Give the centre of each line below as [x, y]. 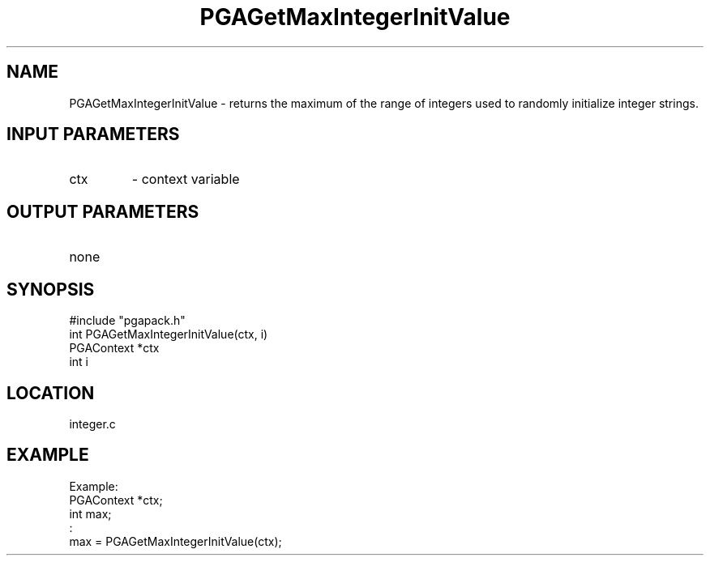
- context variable [186, 179]
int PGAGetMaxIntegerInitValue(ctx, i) [169, 334]
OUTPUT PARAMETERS [103, 211]
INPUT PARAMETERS [93, 134]
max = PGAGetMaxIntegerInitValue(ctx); [175, 541]
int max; [90, 513]
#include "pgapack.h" [127, 321]
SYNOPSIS [51, 289]
